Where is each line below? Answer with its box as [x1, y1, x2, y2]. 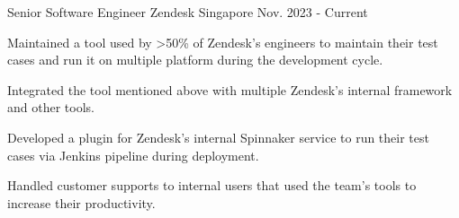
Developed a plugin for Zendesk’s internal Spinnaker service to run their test [7, 127, 429, 146]
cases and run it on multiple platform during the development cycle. [7, 50, 383, 69]
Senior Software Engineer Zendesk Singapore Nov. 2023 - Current [7, 3, 368, 21]
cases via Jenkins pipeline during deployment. [7, 145, 259, 164]
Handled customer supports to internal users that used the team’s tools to [7, 176, 417, 195]
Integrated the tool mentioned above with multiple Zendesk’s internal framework [7, 80, 453, 99]
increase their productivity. [7, 193, 156, 212]
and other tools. [7, 98, 94, 117]
